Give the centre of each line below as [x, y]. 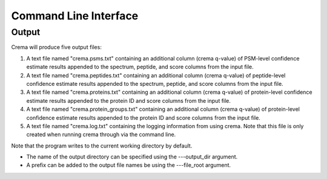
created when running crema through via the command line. [101, 135]
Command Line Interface [75, 16]
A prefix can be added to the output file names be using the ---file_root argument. [129, 165]
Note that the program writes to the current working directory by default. [102, 146]
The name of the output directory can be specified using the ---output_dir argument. [132, 157]
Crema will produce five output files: [57, 47]
